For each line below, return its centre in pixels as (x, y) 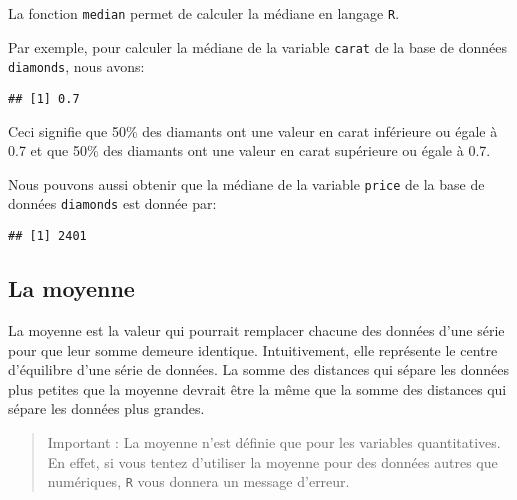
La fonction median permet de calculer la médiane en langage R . (204, 13)
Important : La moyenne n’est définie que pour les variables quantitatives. (274, 441)
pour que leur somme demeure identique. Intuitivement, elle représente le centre (253, 349)
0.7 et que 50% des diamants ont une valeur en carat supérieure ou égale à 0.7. (249, 150)
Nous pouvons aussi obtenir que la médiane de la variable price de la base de (246, 183)
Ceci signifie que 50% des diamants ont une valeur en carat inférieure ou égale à (253, 130)
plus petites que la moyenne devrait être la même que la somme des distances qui (257, 388)
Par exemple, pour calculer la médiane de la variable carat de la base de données (258, 46)
